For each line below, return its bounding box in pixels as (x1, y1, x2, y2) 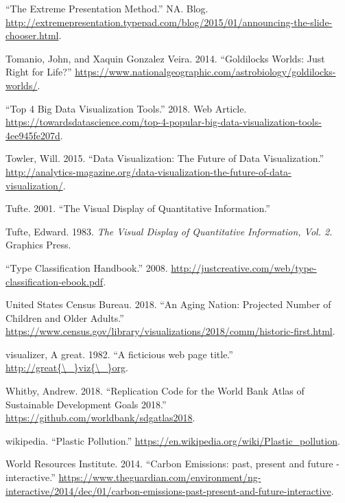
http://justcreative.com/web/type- (171, 260, 317, 274)
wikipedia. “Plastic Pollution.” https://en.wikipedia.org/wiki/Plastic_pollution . (5, 433, 340, 447)
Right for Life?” (5, 65, 72, 79)
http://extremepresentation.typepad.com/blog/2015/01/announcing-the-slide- (5, 14, 333, 29)
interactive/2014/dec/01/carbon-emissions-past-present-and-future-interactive (5, 483, 331, 498)
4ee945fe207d (5, 128, 60, 142)
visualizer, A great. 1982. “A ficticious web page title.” (5, 347, 233, 361)
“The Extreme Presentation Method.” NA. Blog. (5, 1, 209, 15)
